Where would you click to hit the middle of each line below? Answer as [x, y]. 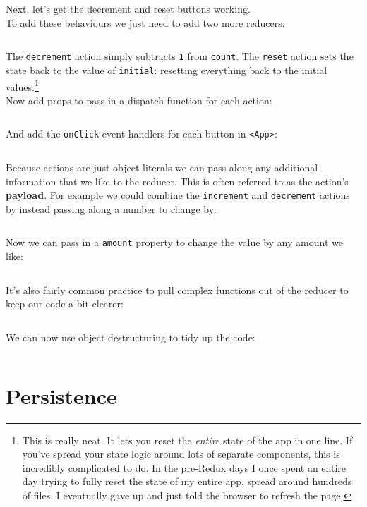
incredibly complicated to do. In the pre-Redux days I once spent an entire [184, 467]
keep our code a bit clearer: [65, 304]
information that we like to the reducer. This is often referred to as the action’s [177, 181]
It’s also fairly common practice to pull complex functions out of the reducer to [177, 289]
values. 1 [22, 85]
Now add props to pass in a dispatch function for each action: [139, 100]
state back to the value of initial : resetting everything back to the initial [167, 69]
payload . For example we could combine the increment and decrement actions [178, 195]
